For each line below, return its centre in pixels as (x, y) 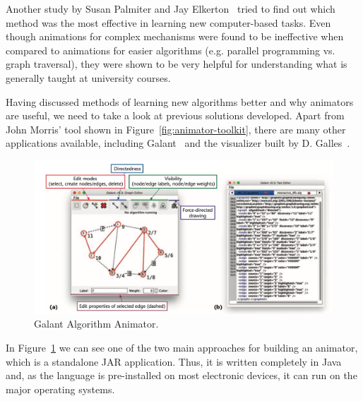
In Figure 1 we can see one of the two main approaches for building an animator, (182, 347)
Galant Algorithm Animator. (96, 324)
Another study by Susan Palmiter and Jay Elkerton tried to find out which (171, 8)
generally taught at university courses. (88, 77)
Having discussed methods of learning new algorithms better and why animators (180, 101)
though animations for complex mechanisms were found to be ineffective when (175, 36)
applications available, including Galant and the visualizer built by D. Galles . (178, 143)
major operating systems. (60, 389)
